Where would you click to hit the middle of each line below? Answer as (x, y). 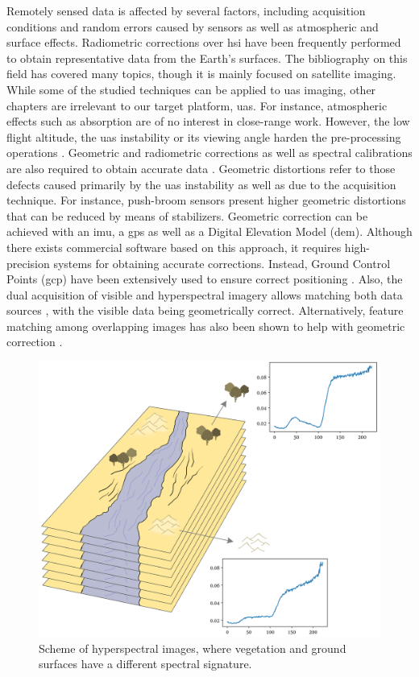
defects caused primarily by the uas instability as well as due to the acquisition (201, 184)
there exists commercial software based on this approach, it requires (174, 247)
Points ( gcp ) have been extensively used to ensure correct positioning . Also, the (205, 279)
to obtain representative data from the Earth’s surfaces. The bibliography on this (207, 58)
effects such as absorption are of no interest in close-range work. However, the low (208, 121)
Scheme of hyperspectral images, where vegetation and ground (193, 648)
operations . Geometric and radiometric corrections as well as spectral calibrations (209, 153)
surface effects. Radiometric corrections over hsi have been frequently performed (204, 42)
